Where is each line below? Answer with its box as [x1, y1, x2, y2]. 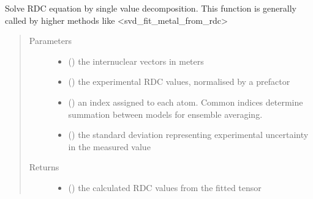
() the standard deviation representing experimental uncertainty [68, 128, 309, 141]
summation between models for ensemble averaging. [68, 107, 263, 120]
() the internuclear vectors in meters [68, 54, 204, 67]
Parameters [29, 34, 72, 47]
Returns [29, 161, 59, 173]
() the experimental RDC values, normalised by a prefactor [68, 75, 290, 88]
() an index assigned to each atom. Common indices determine [68, 95, 303, 108]
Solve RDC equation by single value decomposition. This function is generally [5, 2, 296, 14]
